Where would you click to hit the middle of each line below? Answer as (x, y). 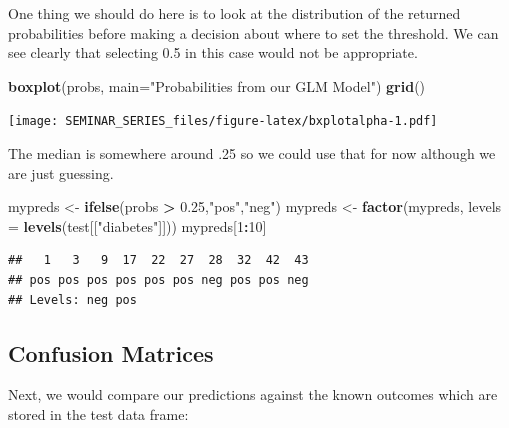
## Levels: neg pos (72, 299)
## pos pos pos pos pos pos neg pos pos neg (158, 280)
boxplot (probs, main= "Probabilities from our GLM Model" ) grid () (217, 85)
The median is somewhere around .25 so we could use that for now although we (252, 153)
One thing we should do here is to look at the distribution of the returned (234, 13)
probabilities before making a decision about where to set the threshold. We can (253, 32)
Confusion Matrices (111, 352)
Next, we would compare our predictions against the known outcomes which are (253, 394)
